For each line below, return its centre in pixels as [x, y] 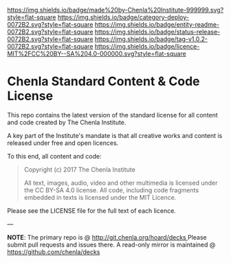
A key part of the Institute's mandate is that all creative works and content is [115, 135]
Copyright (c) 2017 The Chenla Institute [79, 169]
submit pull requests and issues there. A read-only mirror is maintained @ [111, 244]
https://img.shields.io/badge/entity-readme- [157, 24]
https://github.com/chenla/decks [54, 252]
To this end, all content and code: [54, 156]
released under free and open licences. [63, 143]
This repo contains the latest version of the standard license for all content [112, 115]
